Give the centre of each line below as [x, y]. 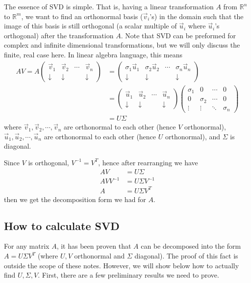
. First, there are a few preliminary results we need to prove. [128, 275]
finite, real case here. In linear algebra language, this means [93, 54]
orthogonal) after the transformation [59, 35]
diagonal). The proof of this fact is [186, 256]
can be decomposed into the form [191, 246]
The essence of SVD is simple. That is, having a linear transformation [109, 6]
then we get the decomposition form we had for [75, 199]
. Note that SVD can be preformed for [178, 35]
